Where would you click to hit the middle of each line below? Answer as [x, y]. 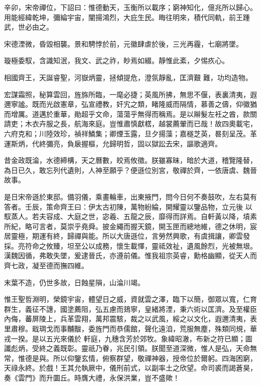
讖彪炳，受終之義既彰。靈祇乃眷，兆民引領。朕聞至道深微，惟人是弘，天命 [127, 348]
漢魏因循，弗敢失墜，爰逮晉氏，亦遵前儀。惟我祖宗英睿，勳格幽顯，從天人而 [130, 255]
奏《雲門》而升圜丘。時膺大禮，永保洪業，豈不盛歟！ [92, 377]
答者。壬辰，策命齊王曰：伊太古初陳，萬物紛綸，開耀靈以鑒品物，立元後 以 [128, 206]
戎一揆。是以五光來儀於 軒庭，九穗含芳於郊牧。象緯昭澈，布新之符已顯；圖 [128, 338]
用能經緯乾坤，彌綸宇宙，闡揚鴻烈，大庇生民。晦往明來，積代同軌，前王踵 [127, 17]
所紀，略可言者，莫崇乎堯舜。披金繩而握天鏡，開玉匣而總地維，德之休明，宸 [130, 226]
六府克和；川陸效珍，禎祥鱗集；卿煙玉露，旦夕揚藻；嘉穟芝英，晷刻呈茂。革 [130, 133]
